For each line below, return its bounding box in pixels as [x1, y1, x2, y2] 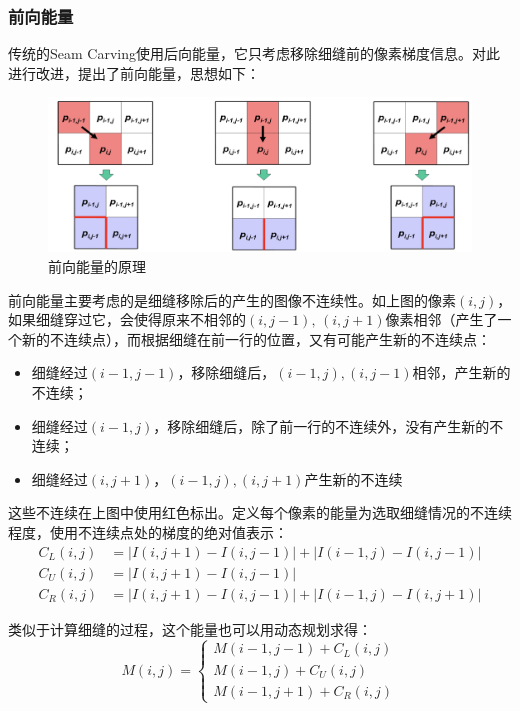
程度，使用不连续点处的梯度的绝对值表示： [8, 521, 288, 542]
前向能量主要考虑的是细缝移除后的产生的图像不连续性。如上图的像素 [8, 289, 456, 310]
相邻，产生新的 [412, 362, 511, 383]
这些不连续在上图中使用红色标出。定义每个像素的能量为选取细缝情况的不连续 [8, 502, 512, 523]
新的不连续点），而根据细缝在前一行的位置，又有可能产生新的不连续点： [21, 328, 491, 349]
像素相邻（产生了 [385, 309, 498, 330]
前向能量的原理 [48, 256, 146, 276]
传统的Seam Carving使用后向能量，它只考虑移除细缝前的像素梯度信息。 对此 [8, 43, 500, 64]
